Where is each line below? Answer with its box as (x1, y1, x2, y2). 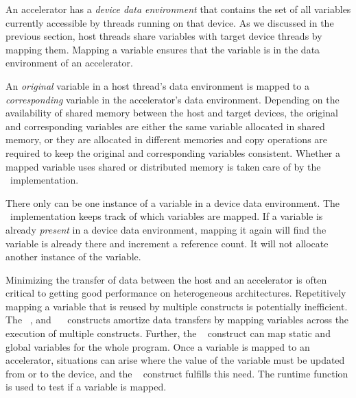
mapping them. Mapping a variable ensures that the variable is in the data (5, 42, 320, 56)
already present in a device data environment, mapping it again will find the (5, 222, 327, 236)
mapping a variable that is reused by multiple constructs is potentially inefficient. (5, 299, 348, 313)
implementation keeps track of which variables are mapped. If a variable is (10, 209, 323, 223)
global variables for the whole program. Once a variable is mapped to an (5, 339, 310, 353)
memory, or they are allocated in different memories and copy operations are (5, 132, 328, 147)
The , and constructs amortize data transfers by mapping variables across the (5, 312, 349, 327)
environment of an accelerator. (5, 55, 134, 70)
